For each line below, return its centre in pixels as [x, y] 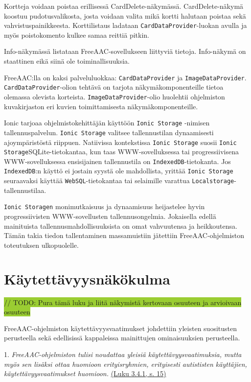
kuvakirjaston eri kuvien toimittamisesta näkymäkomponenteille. [101, 106]
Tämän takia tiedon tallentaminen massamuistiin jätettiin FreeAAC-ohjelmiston [124, 235]
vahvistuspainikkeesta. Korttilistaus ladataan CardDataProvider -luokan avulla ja [125, 25]
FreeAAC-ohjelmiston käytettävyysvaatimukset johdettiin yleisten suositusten [120, 328]
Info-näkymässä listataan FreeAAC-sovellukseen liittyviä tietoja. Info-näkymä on [125, 51]
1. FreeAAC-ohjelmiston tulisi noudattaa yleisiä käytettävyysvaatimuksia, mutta [123, 354]
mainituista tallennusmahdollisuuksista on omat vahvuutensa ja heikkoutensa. [121, 226]
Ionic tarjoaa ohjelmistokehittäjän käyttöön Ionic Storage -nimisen [107, 123]
